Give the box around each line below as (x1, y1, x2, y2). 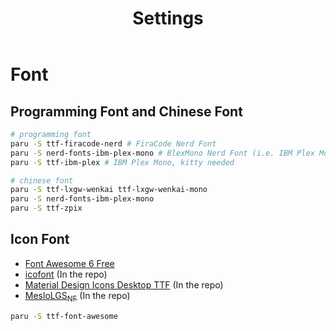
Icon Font (10, 231, 70, 248)
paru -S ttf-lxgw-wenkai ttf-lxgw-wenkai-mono (10, 185, 208, 195)
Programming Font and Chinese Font (10, 103, 243, 120)
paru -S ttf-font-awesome (10, 311, 118, 321)
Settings (132, 7, 204, 30)
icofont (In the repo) (24, 268, 108, 280)
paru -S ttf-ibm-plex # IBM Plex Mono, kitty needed (10, 157, 235, 167)
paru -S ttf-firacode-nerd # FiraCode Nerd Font (10, 138, 217, 149)
